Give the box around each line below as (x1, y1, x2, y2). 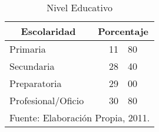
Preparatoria (9, 76, 62, 90)
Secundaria (9, 59, 55, 73)
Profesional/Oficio (9, 94, 84, 107)
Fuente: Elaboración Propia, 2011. (9, 111, 150, 124)
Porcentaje (98, 24, 149, 38)
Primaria (9, 42, 46, 56)
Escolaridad (21, 24, 76, 38)
